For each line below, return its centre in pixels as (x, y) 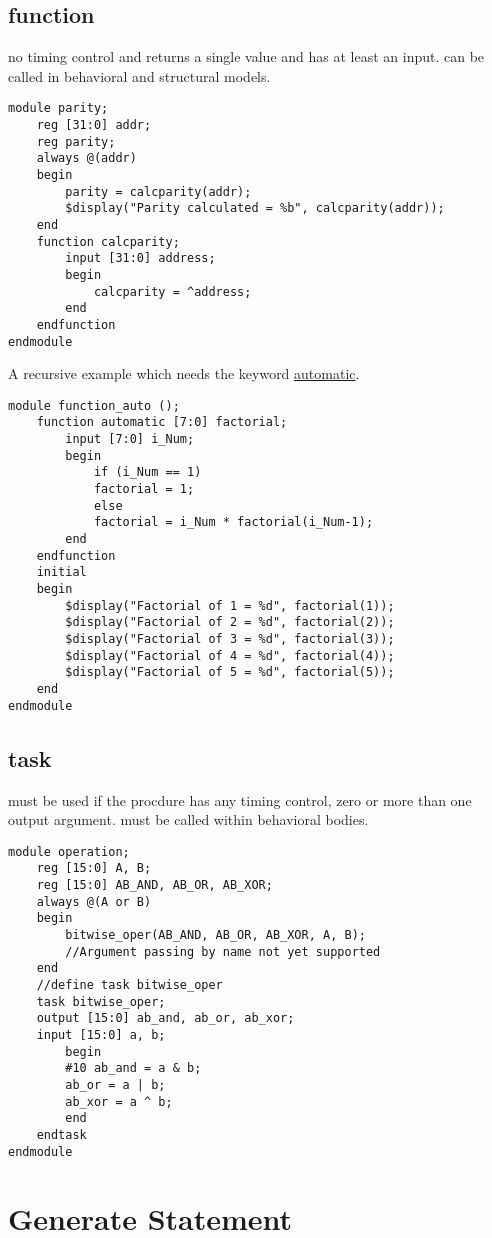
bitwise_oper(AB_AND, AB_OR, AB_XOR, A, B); (215, 934)
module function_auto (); (94, 405)
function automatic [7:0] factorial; (162, 422)
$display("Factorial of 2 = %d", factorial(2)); (230, 622)
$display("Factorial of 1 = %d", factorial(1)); (230, 605)
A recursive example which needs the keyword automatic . (184, 373)
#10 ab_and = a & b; (133, 1068)
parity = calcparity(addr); (158, 191)
